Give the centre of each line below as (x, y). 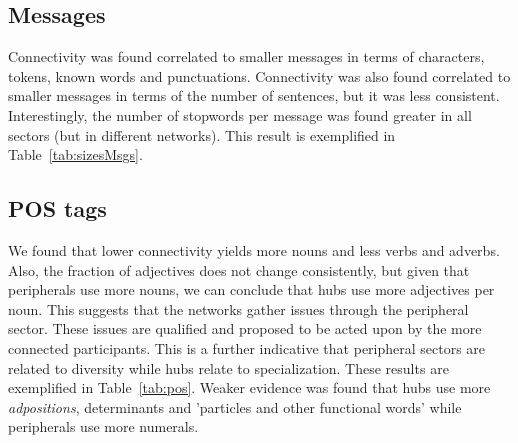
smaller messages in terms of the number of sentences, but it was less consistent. (254, 95)
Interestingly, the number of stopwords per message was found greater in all (240, 114)
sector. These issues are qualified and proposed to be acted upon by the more (245, 328)
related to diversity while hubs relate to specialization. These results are (228, 367)
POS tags (57, 208)
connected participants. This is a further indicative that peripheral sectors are (247, 347)
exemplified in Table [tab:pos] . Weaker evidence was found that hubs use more (249, 387)
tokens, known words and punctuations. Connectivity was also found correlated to (259, 75)
